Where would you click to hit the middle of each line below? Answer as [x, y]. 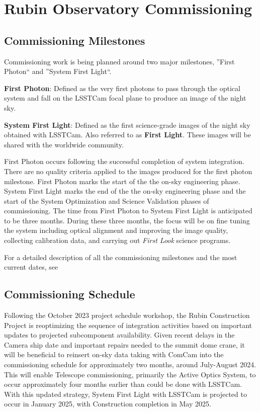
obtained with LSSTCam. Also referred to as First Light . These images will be [127, 135]
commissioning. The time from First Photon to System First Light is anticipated [128, 211]
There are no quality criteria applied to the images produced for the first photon [128, 171]
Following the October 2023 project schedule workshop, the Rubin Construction [127, 315]
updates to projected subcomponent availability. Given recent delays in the [119, 335]
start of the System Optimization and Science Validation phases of [107, 200]
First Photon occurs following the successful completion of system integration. [124, 161]
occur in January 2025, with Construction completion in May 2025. [108, 404]
